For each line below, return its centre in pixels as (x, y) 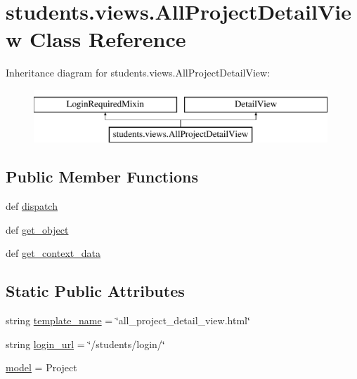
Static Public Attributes (95, 291)
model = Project (41, 367)
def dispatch (32, 206)
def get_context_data (53, 253)
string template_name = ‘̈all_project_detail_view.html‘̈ (128, 320)
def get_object (37, 229)
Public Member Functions (102, 177)
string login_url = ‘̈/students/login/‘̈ (85, 344)
